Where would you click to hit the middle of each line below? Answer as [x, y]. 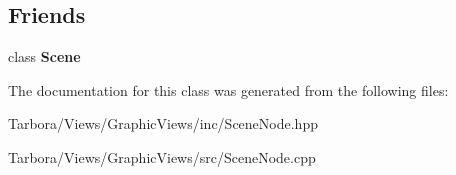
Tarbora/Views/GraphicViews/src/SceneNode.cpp [162, 156]
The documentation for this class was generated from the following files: [228, 89]
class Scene [44, 56]
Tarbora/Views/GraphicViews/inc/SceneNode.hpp [163, 123]
